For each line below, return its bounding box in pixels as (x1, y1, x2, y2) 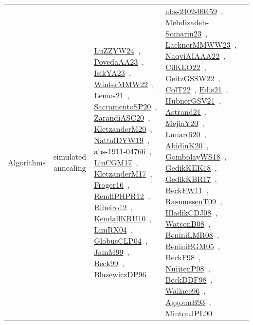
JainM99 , (94, 246, 129, 257)
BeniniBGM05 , (165, 240, 220, 252)
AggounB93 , (165, 296, 211, 307)
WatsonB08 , (165, 218, 211, 229)
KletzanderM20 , (94, 123, 152, 134)
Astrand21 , (165, 106, 207, 117)
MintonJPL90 (165, 307, 212, 319)
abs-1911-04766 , (94, 145, 152, 157)
